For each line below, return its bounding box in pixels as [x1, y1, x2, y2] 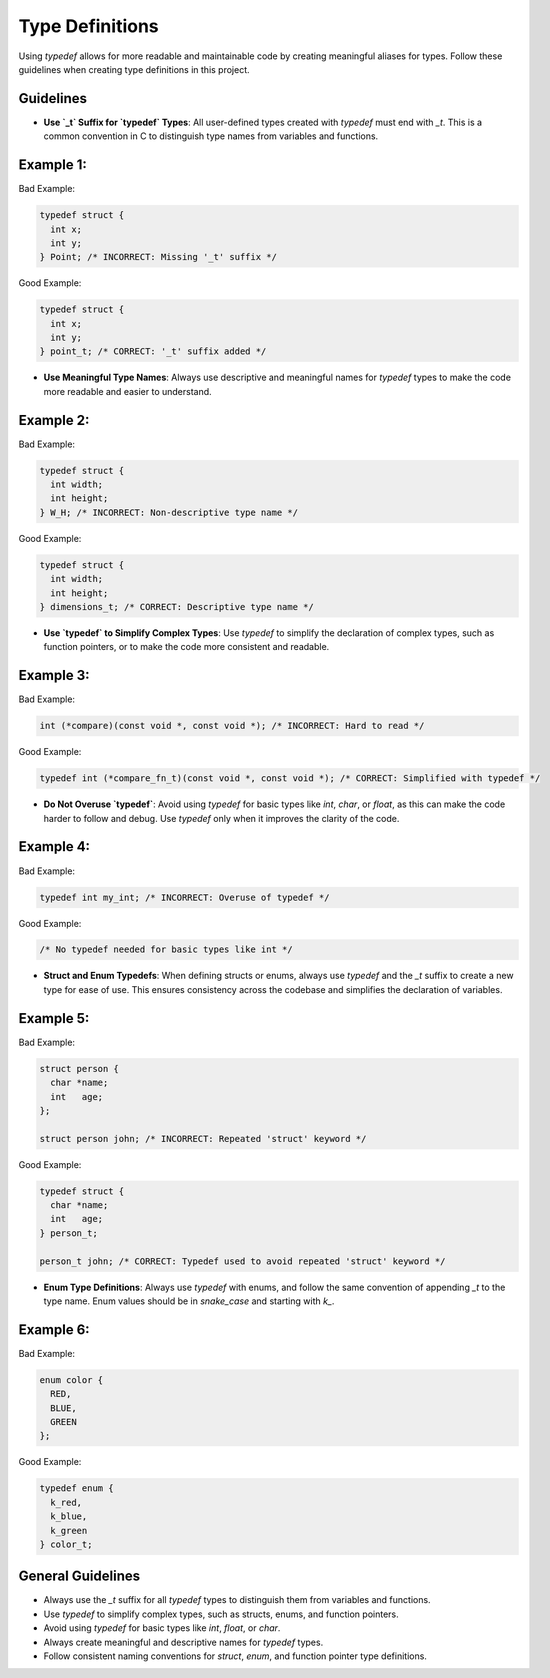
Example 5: [18, 1010, 90, 1027]
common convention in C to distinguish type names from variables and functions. [43, 130, 379, 142]
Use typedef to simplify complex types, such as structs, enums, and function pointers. [43, 1608, 399, 1620]
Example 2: [18, 411, 90, 429]
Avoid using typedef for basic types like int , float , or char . [43, 1622, 281, 1634]
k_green [50, 1525, 88, 1536]
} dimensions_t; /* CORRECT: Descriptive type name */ [39, 601, 314, 613]
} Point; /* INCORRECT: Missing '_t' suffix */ [39, 251, 277, 263]
